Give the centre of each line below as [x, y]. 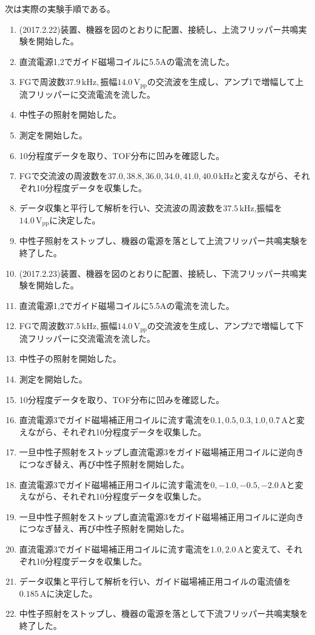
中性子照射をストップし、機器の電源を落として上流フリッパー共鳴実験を [164, 241]
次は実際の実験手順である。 [60, 8]
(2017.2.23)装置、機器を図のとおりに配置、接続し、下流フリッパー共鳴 [159, 273]
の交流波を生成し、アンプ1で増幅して [221, 82]
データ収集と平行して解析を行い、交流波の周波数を [121, 208]
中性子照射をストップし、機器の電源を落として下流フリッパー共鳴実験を [164, 613]
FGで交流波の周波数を [63, 176]
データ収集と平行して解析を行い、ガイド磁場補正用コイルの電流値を [155, 581]
